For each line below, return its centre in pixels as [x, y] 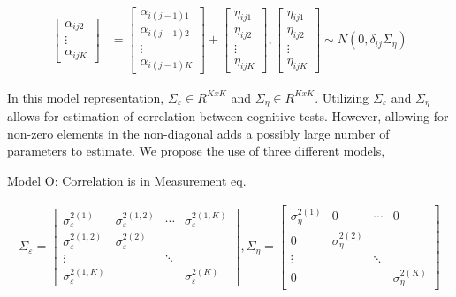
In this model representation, [86, 97]
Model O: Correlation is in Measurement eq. [127, 180]
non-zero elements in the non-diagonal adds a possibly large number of [198, 133]
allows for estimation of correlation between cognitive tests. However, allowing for [228, 116]
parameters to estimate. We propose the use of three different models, [196, 151]
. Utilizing [342, 97]
